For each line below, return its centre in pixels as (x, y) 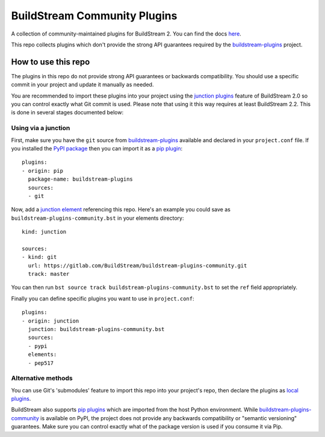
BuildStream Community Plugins (94, 16)
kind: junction (44, 232)
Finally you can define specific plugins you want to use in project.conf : (103, 299)
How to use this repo (51, 62)
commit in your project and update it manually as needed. (82, 85)
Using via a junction (41, 128)
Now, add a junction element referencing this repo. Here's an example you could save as (121, 209)
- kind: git (39, 257)
